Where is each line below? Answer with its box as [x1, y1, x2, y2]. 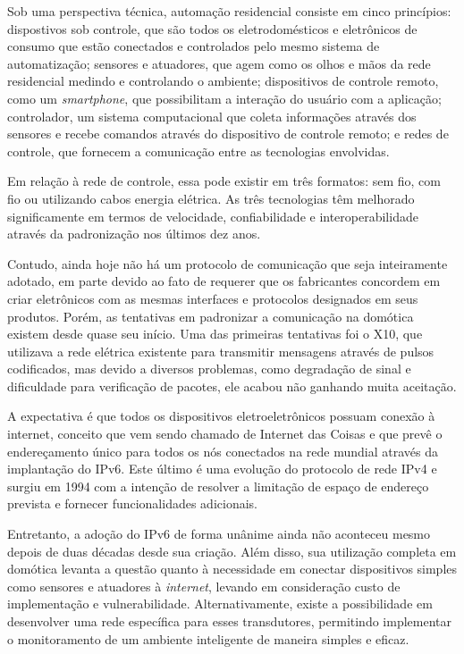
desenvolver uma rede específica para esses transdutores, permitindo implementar [7, 612, 451, 630]
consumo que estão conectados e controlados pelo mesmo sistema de [7, 37, 380, 55]
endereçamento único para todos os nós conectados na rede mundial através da [7, 441, 438, 460]
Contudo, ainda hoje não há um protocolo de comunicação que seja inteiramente [7, 254, 448, 272]
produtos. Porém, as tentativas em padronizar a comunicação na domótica [7, 306, 414, 325]
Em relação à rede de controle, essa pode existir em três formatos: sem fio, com [7, 172, 441, 190]
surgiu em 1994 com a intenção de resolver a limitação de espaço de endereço [7, 476, 429, 495]
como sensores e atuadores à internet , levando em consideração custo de [7, 576, 401, 595]
